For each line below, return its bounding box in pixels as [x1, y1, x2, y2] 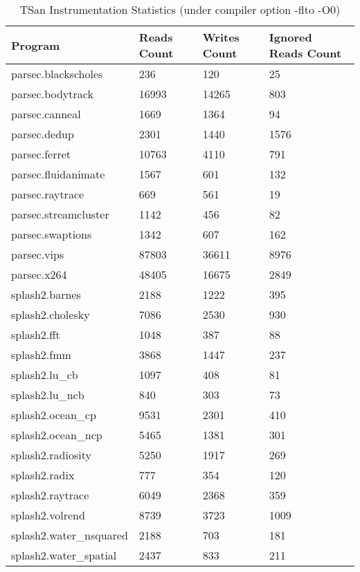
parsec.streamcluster [11, 206, 109, 222]
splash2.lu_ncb [11, 387, 84, 403]
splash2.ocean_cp [11, 407, 96, 423]
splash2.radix [11, 467, 75, 483]
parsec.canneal [11, 106, 81, 122]
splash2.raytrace [11, 487, 89, 503]
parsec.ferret [11, 146, 71, 162]
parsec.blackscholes [11, 66, 103, 82]
